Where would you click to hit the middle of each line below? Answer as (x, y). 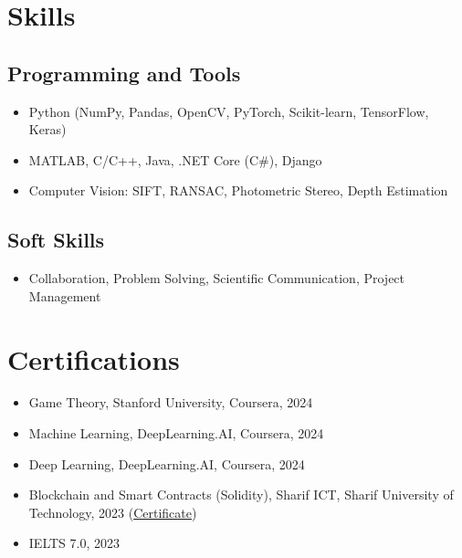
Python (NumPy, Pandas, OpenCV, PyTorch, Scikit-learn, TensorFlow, (229, 111)
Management (65, 295)
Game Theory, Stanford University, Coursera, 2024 (171, 402)
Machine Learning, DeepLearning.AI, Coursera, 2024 (176, 433)
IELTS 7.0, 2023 (74, 543)
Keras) (47, 129)
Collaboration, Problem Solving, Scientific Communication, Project (217, 278)
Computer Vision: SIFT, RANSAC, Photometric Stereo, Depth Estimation (238, 190)
